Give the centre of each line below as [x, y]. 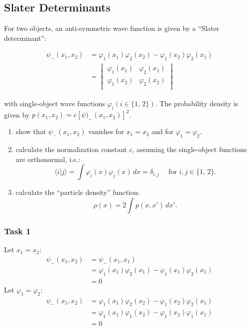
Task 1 [17, 231]
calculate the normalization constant [71, 149]
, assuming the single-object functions [189, 149]
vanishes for [106, 131]
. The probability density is [197, 103]
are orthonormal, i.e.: [48, 159]
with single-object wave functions [55, 103]
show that [31, 131]
